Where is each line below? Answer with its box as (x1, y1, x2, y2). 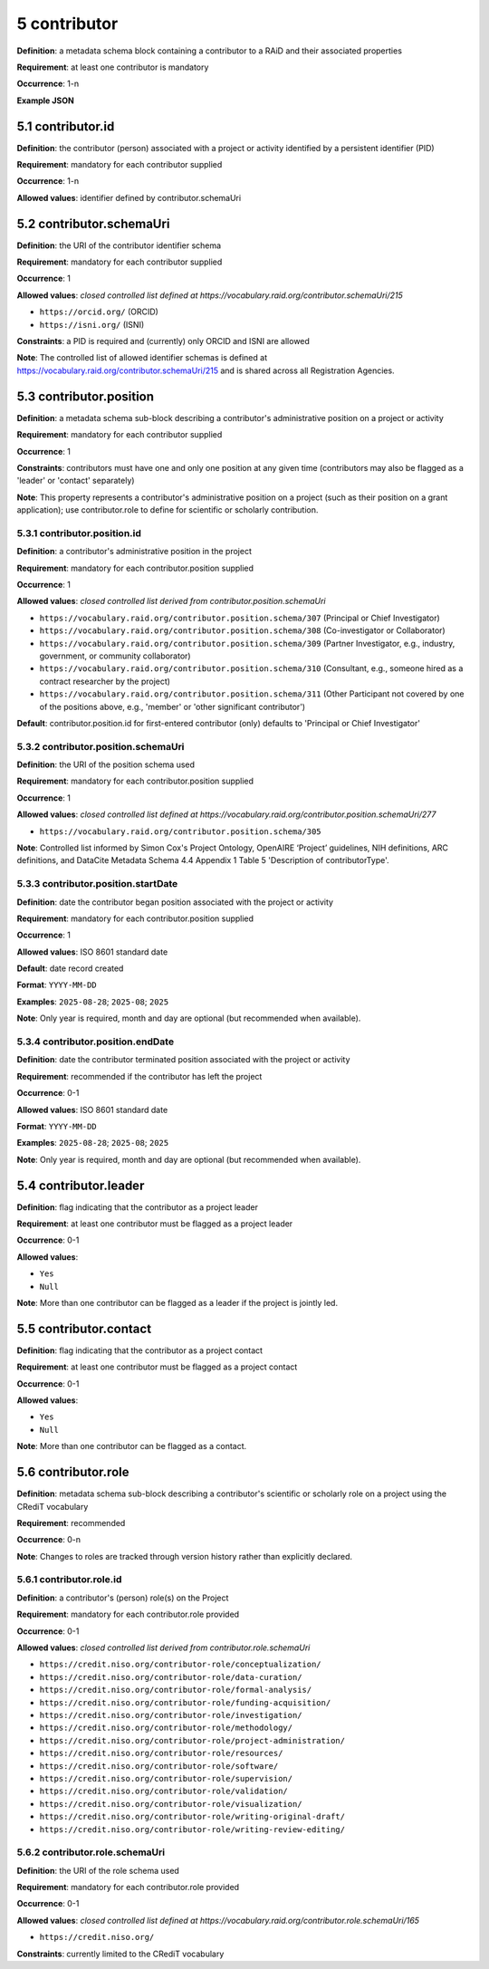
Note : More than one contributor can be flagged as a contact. (16, 1441, 247, 1452)
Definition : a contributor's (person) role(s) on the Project (16, 1592, 229, 1603)
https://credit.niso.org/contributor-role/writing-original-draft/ (39, 1811, 346, 1822)
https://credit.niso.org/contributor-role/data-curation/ (39, 1672, 302, 1682)
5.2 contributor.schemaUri (16, 216, 170, 231)
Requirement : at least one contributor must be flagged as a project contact (16, 1361, 298, 1372)
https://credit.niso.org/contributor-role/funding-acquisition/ (39, 1697, 331, 1707)
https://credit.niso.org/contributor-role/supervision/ (39, 1773, 293, 1783)
